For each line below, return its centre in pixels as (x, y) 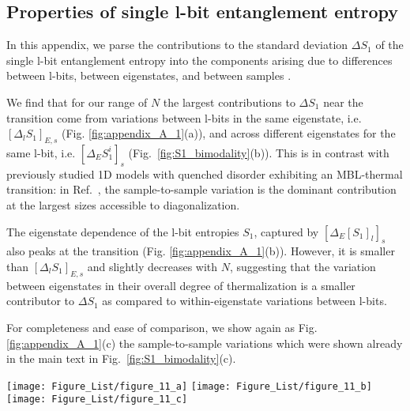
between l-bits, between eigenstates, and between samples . (149, 75)
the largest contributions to (229, 102)
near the (343, 102)
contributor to (41, 301)
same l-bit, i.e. (41, 152)
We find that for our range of (77, 102)
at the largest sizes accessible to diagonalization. (123, 204)
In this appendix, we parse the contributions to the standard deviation (177, 45)
